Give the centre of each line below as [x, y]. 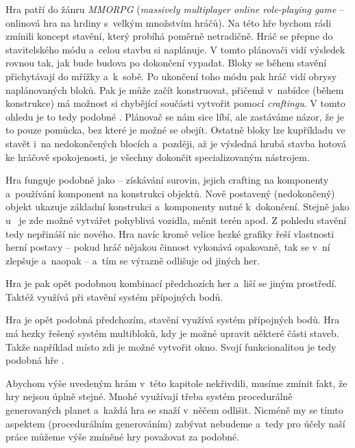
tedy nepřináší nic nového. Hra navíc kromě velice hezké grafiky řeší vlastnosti [170, 233]
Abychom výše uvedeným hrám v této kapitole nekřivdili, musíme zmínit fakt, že [176, 383]
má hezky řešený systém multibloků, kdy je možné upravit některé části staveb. [172, 333]
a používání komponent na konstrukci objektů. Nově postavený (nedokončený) [170, 193]
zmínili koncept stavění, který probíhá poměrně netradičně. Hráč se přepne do [169, 36]
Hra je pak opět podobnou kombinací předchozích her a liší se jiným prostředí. [171, 283]
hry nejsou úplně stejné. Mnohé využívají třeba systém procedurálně [149, 396]
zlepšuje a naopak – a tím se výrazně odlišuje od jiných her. [133, 260]
